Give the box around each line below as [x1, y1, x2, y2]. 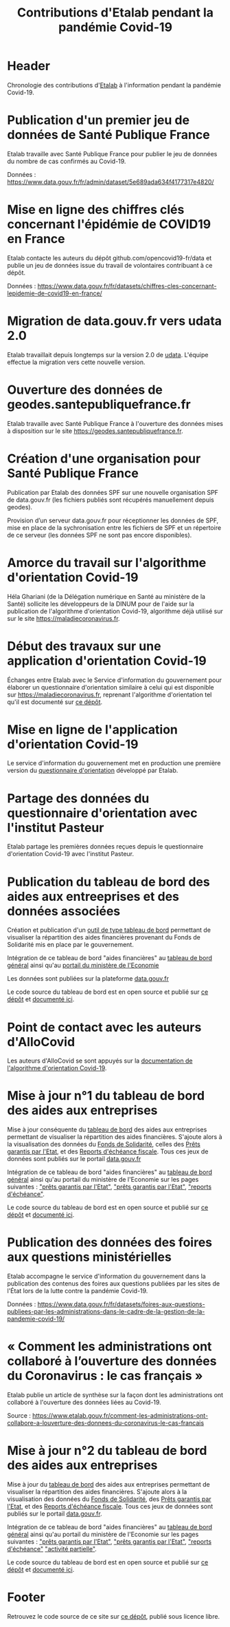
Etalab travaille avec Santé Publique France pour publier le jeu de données [7, 149, 218, 158]
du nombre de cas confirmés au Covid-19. [7, 157, 126, 165]
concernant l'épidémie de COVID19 [7, 217, 211, 232]
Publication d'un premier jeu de [7, 112, 190, 128]
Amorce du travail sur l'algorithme [7, 555, 207, 571]
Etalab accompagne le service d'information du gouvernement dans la [7, 1272, 206, 1281]
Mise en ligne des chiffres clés [7, 202, 185, 217]
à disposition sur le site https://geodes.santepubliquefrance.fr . [7, 427, 183, 435]
